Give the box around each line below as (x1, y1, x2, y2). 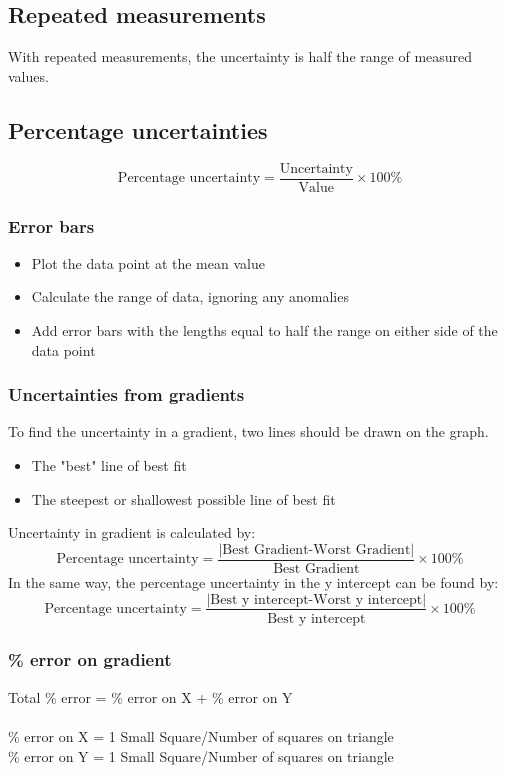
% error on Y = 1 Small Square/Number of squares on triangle (8, 745, 394, 766)
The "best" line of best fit (31, 455, 187, 476)
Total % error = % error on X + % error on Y (8, 686, 293, 707)
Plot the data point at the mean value (31, 252, 265, 273)
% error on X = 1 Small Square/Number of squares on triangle (8, 725, 394, 746)
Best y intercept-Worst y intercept (210, 592, 423, 607)
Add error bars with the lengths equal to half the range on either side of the (31, 320, 498, 341)
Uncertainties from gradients (8, 382, 245, 407)
